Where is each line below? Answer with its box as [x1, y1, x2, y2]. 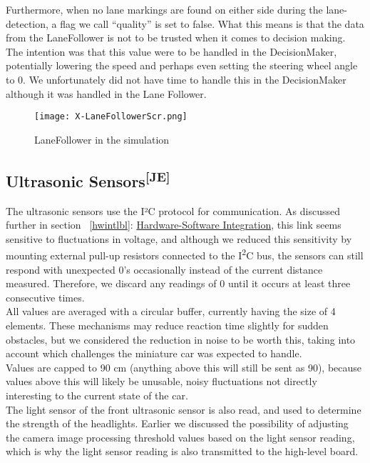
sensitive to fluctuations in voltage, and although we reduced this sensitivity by [6, 231, 352, 246]
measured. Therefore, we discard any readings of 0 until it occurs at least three [6, 276, 351, 291]
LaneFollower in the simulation [34, 131, 170, 146]
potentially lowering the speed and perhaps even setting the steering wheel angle [6, 58, 358, 73]
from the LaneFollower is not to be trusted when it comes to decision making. [6, 30, 346, 45]
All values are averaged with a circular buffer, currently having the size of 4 [6, 304, 336, 319]
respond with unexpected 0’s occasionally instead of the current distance [6, 262, 323, 277]
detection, [6, 16, 48, 31]
